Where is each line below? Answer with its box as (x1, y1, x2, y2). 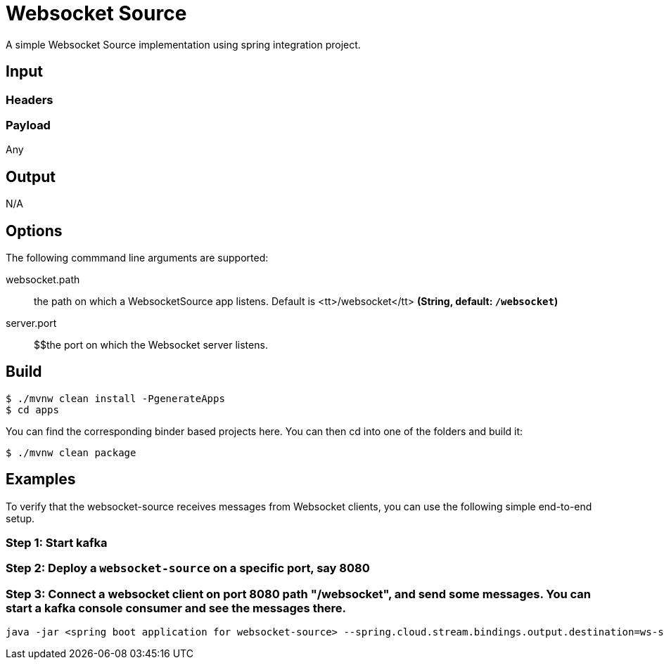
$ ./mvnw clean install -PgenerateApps (6, 392, 225, 404)
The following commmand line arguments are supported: (6, 252, 269, 264)
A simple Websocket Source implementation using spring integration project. (6, 38, 361, 51)
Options (6, 221, 63, 240)
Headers (6, 92, 53, 107)
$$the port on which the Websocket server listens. (34, 339, 268, 351)
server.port (6, 317, 57, 330)
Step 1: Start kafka (6, 536, 108, 550)
